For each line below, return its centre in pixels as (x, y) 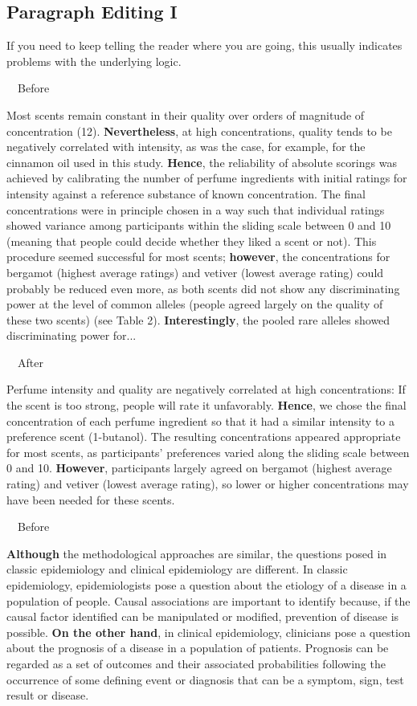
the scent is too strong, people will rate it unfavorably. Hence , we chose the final (206, 405)
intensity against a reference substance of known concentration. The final (186, 193)
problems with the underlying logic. (94, 61)
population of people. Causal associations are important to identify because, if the (208, 600)
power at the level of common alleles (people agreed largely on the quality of (195, 304)
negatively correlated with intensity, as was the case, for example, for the (186, 147)
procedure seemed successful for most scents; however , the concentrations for (198, 257)
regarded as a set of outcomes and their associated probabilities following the (196, 663)
